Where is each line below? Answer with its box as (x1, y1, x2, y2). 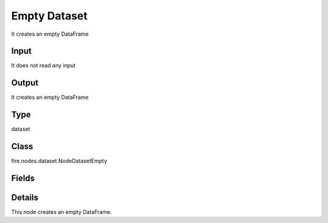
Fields (11, 173, 35, 183)
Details (11, 193, 39, 202)
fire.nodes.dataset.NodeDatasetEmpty (11, 158, 108, 165)
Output (11, 78, 39, 88)
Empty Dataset (11, 9, 88, 22)
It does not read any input (11, 62, 76, 69)
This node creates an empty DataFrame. (11, 208, 112, 216)
